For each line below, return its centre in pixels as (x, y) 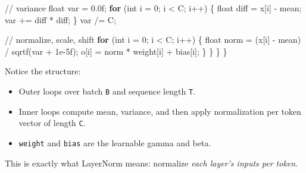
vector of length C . (52, 123)
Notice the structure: (43, 71)
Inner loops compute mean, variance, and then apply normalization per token (160, 111)
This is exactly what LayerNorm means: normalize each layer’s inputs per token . (152, 163)
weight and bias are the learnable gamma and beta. (115, 142)
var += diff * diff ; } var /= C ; (60, 19)
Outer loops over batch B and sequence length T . (107, 91)
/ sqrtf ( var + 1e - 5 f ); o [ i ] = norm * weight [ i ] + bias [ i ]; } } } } (116, 51)
